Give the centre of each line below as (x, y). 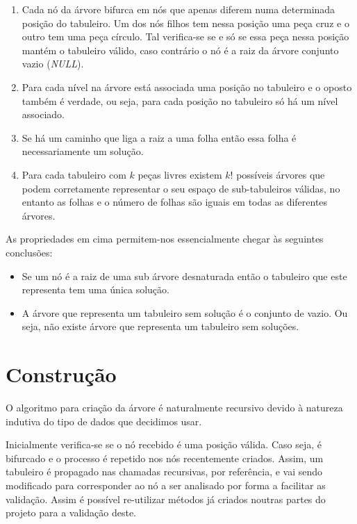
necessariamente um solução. (83, 151)
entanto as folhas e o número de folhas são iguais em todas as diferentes (175, 202)
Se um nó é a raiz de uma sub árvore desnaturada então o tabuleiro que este (184, 276)
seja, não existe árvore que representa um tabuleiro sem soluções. (160, 326)
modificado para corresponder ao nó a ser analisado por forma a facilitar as (166, 485)
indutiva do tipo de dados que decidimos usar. (104, 421)
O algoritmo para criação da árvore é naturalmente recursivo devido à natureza (174, 407)
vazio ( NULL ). (53, 64)
